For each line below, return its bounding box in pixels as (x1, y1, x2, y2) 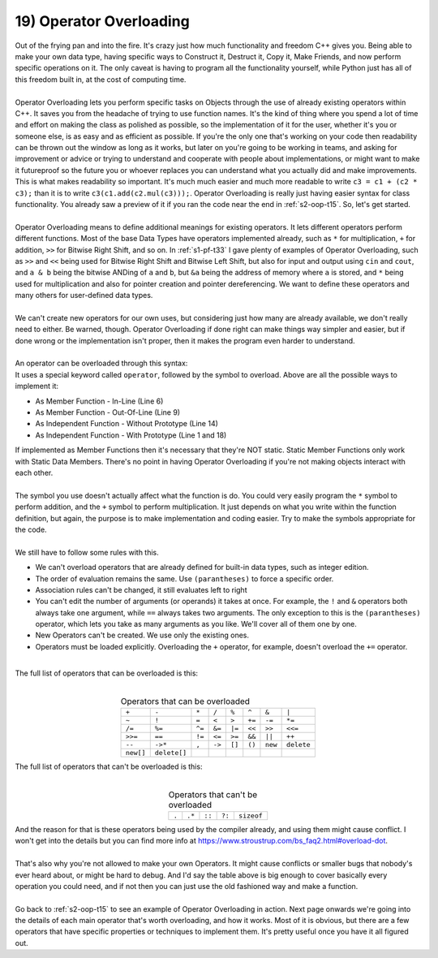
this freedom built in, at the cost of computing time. (15, 74, 187, 84)
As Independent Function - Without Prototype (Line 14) (35, 419, 219, 429)
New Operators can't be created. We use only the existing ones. (35, 630, 249, 641)
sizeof (238, 811, 263, 820)
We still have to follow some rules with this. (15, 547, 160, 557)
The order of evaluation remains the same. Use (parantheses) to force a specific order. (35, 573, 334, 584)
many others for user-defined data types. (15, 291, 153, 300)
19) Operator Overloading (15, 12, 190, 30)
